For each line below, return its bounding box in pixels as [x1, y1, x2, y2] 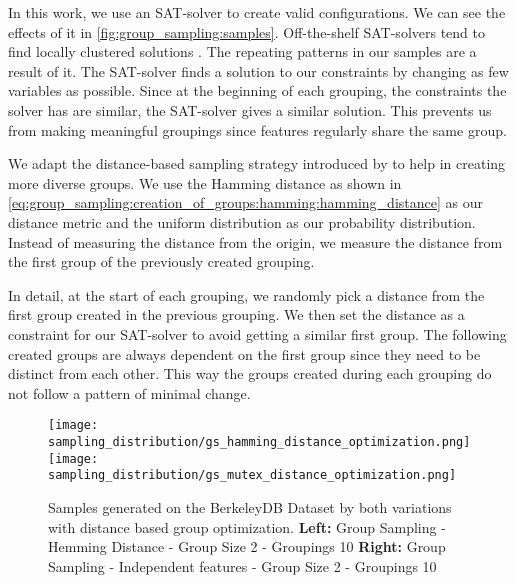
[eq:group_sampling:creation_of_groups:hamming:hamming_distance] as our [8, 192, 483, 213]
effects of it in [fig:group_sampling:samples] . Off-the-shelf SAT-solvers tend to [8, 21, 486, 42]
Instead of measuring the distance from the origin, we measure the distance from [8, 231, 503, 252]
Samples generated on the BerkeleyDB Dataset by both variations [48, 496, 452, 517]
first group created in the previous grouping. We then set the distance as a [8, 304, 465, 325]
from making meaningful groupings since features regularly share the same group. [8, 119, 507, 140]
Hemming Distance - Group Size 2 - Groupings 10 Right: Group [48, 536, 446, 557]
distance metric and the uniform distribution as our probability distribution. [8, 211, 476, 232]
